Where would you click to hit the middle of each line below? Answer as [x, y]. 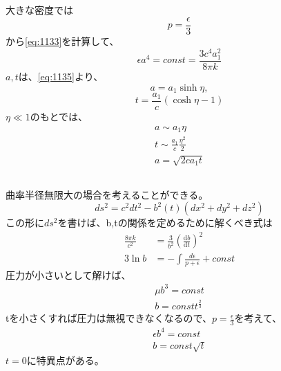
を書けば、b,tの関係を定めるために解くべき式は [165, 223]
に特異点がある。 [65, 360]
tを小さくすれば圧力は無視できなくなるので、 [109, 318]
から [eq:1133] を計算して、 [62, 41]
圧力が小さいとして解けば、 [68, 274]
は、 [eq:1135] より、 [61, 76]
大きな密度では [39, 10]
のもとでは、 [59, 117]
